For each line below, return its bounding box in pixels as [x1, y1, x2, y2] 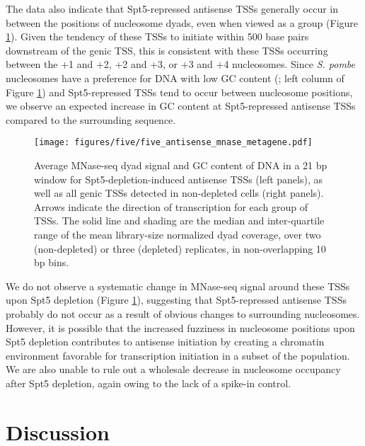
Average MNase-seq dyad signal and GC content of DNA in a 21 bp [34, 158, 328, 172]
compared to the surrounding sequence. [6, 112, 176, 127]
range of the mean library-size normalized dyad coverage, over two [34, 227, 321, 241]
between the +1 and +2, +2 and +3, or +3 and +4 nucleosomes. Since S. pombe [6, 57, 356, 72]
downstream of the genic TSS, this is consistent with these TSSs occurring [6, 42, 328, 57]
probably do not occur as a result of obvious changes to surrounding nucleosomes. [6, 306, 360, 321]
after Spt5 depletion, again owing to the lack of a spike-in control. [6, 375, 291, 390]
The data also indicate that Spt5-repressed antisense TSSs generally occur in [6, 1, 338, 16]
